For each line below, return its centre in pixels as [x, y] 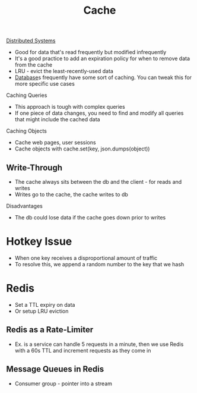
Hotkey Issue [39, 242]
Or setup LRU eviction [42, 311]
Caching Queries [27, 95]
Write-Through [34, 167]
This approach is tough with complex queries [70, 107]
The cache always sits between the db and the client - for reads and [98, 182]
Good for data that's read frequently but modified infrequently [90, 52]
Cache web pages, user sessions [55, 143]
